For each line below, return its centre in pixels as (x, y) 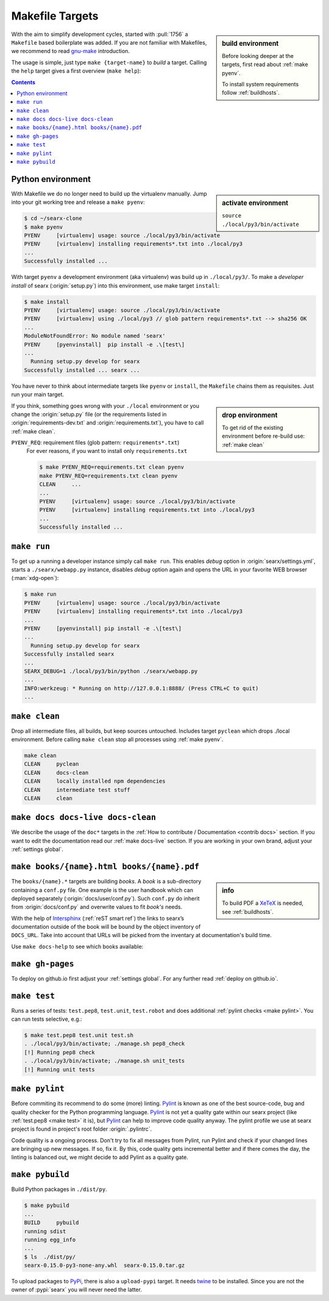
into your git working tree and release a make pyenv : (78, 202)
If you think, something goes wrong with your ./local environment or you (105, 405)
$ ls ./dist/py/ (50, 1257)
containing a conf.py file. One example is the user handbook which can (102, 890)
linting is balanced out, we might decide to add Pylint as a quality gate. (100, 1158)
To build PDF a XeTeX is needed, (263, 903)
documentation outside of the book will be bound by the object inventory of (106, 927)
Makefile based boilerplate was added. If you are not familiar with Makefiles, (109, 42)
